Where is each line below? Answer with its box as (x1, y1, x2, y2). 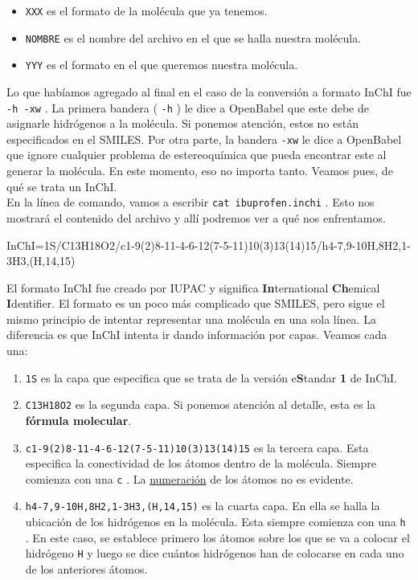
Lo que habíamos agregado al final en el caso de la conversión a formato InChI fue (6, 83, 412, 100)
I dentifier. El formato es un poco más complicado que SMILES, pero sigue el (6, 295, 385, 312)
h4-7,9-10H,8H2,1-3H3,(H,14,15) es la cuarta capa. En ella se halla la (25, 497, 380, 514)
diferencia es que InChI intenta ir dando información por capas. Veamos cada (6, 326, 387, 343)
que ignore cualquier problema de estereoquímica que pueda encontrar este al (6, 146, 387, 163)
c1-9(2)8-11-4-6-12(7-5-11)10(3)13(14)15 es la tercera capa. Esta (25, 439, 369, 455)
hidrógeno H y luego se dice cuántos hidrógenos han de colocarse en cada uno (25, 545, 404, 562)
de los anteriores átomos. (25, 561, 148, 578)
